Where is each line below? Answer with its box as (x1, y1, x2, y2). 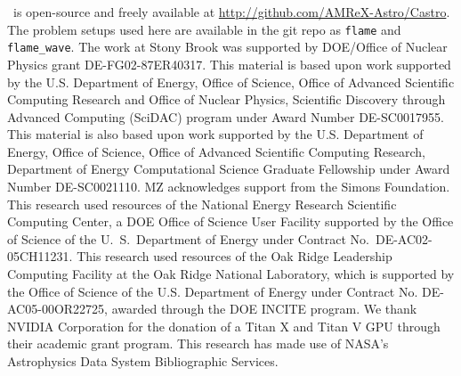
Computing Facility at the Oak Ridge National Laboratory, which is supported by (7, 265, 455, 283)
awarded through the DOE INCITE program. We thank (111, 299, 417, 318)
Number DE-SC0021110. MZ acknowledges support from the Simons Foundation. (7, 177, 450, 196)
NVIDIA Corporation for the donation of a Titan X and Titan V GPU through (7, 316, 441, 335)
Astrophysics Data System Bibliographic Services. (7, 352, 279, 370)
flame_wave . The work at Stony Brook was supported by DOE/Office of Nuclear (7, 37, 448, 56)
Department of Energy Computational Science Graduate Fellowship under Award (7, 159, 450, 178)
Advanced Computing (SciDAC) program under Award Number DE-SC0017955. (7, 107, 444, 126)
